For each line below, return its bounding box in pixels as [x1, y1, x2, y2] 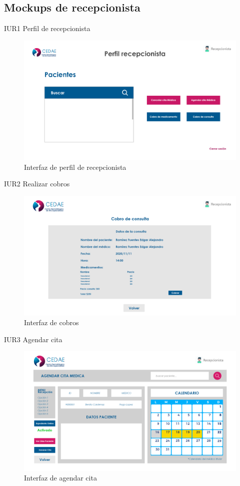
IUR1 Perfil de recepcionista [4, 23, 90, 34]
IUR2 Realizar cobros [4, 178, 70, 189]
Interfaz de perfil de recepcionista [24, 161, 126, 172]
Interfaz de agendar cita [24, 472, 97, 483]
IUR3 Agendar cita [4, 334, 62, 344]
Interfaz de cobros [24, 317, 79, 328]
